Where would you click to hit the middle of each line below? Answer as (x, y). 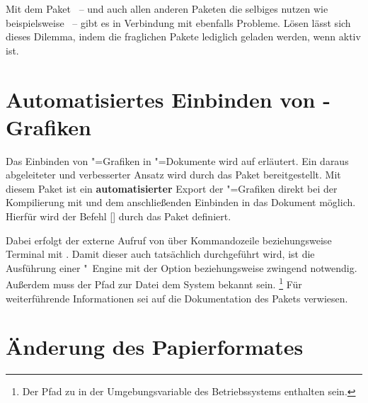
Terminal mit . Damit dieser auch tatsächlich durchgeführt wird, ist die (160, 254)
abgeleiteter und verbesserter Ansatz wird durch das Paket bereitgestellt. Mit (173, 175)
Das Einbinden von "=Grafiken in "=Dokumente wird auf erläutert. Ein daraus (177, 160)
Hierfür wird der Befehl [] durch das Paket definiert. (119, 216)
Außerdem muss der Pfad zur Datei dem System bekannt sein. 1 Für (154, 283)
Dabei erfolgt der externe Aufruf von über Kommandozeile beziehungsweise (169, 240)
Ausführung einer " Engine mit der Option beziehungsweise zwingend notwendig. (182, 267)
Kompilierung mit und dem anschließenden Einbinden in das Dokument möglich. (181, 202)
